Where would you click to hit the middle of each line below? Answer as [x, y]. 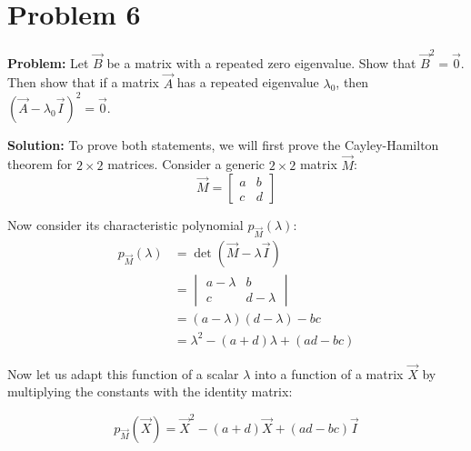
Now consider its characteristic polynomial [125, 225]
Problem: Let [48, 62]
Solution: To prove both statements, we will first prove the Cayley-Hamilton [223, 144]
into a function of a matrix [329, 373]
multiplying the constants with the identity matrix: [150, 391]
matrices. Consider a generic [186, 164]
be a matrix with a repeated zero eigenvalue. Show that [261, 62]
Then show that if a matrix [83, 82]
